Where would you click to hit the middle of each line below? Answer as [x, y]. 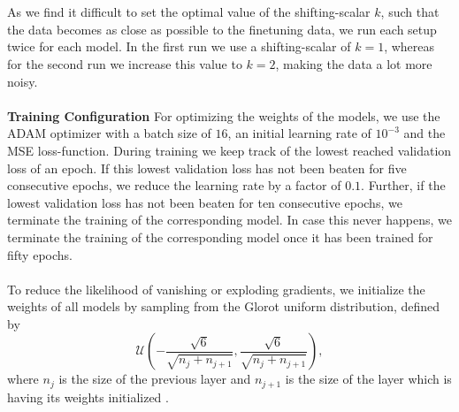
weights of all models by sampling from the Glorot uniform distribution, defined [224, 306]
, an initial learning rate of [299, 133]
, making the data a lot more [354, 63]
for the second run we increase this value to [125, 63]
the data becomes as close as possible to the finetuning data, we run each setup [222, 29]
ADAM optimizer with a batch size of [109, 133]
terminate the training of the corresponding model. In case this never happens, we [229, 220]
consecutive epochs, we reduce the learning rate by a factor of [174, 185]
